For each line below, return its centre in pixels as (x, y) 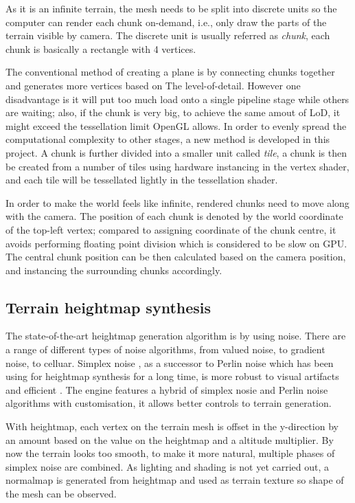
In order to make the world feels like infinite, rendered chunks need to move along (177, 202)
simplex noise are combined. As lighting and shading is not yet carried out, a (168, 466)
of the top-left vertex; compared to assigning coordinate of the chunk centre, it (171, 229)
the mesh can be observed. (61, 494)
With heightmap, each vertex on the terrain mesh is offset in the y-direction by (172, 426)
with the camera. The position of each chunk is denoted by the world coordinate (174, 216)
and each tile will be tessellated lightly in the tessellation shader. (142, 180)
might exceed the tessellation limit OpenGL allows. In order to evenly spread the (176, 125)
